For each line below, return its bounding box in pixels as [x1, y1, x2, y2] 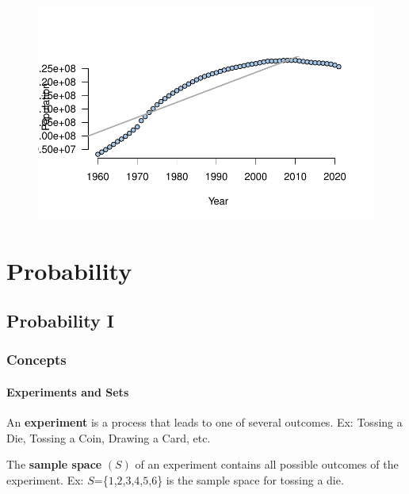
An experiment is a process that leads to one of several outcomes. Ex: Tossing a [6, 414, 403, 431]
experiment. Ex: [6, 471, 84, 488]
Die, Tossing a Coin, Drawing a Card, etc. [6, 429, 211, 446]
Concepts [6, 350, 67, 370]
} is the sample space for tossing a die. [157, 471, 344, 488]
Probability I [6, 308, 114, 333]
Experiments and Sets [6, 384, 129, 400]
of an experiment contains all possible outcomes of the [135, 456, 399, 473]
